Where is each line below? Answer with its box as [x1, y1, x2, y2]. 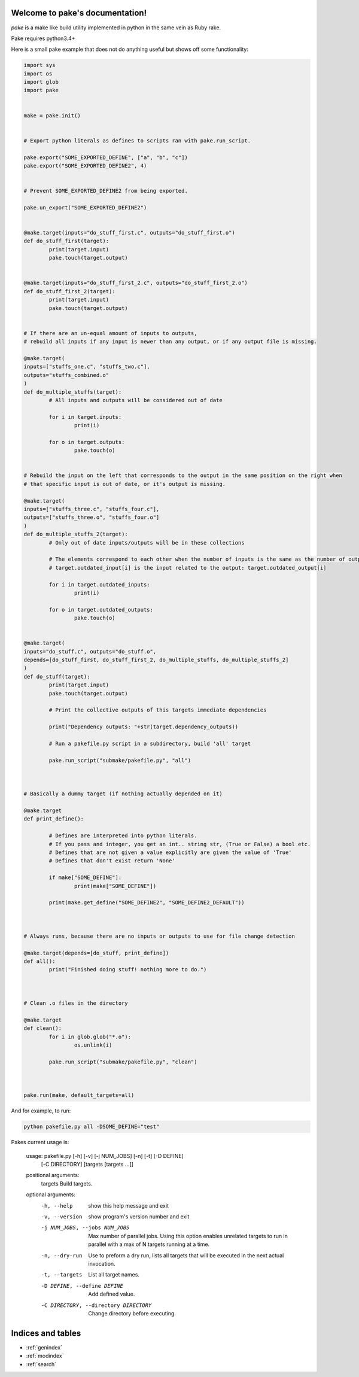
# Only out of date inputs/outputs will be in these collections [48, 539, 245, 546]
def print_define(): [23, 816, 84, 822]
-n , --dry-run [41, 1252, 83, 1259]
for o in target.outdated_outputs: [48, 606, 154, 613]
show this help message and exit [88, 1202, 169, 1209]
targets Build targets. [41, 1180, 93, 1187]
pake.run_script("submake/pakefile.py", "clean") [48, 1058, 197, 1065]
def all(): [23, 958, 56, 965]
